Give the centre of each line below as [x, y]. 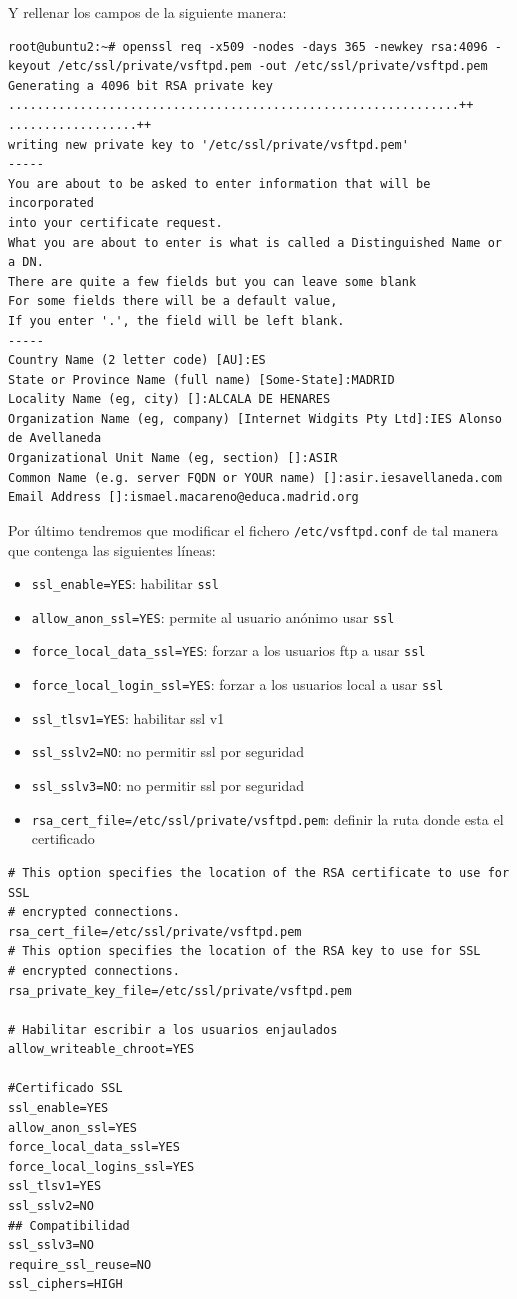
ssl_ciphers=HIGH [65, 1284]
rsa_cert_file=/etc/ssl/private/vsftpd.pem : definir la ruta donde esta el [267, 818]
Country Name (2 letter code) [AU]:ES [137, 360]
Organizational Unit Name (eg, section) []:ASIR [173, 458]
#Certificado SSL [65, 1088]
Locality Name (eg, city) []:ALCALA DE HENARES [169, 399]
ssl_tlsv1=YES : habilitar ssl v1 [128, 717]
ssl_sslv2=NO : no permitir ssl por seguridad [168, 751]
